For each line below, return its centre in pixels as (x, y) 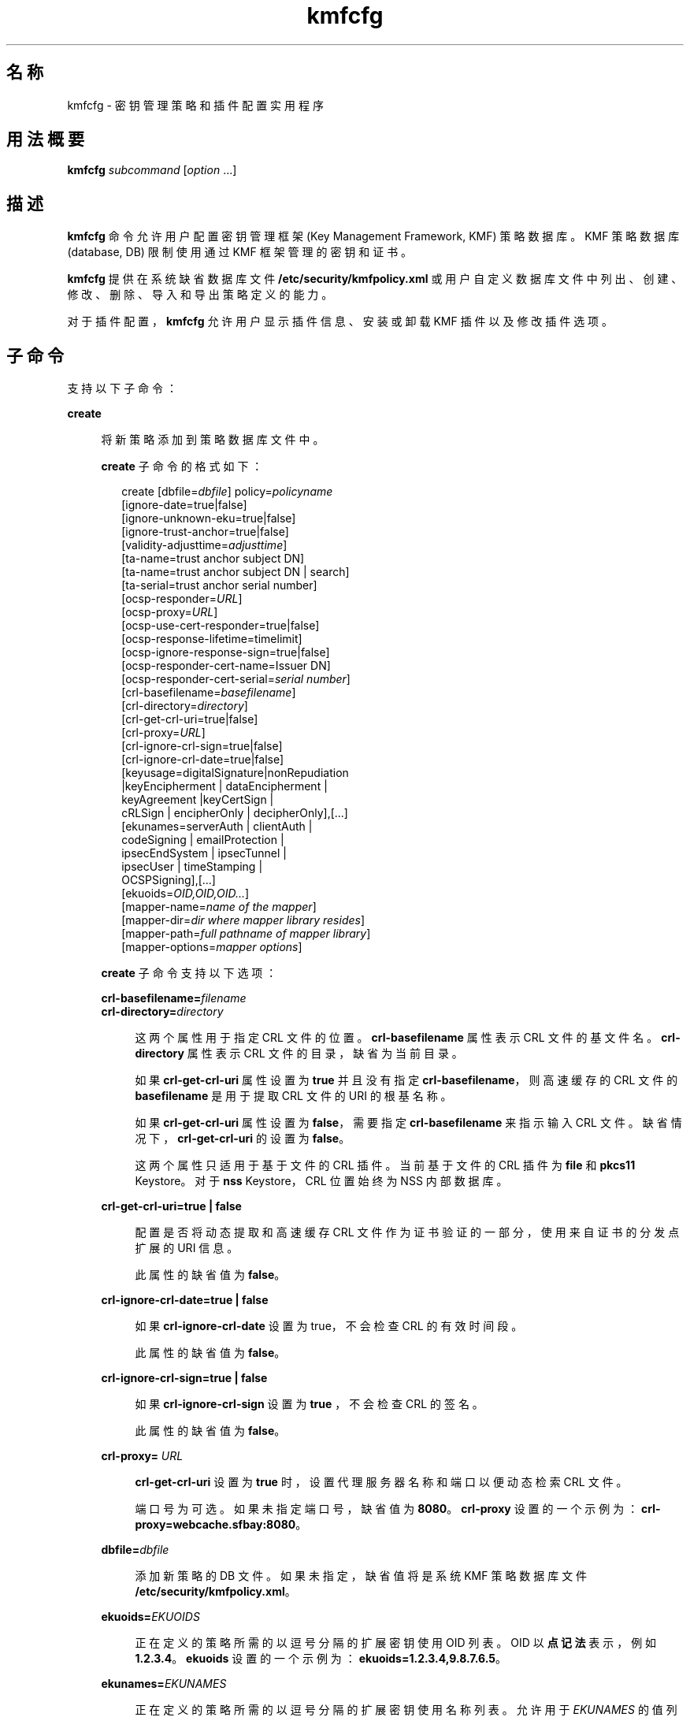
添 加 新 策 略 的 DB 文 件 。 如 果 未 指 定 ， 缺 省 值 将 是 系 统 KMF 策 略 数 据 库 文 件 (361, 1576)
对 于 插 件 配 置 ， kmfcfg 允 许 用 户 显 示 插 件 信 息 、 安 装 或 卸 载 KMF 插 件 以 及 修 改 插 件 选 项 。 (340, 321)
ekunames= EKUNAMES (164, 1684)
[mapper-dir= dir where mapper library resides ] (243, 920)
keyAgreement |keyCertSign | (198, 800)
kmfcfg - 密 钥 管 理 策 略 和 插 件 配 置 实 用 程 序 (195, 105)
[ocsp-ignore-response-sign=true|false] (226, 652)
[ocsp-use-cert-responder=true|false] (221, 626)
